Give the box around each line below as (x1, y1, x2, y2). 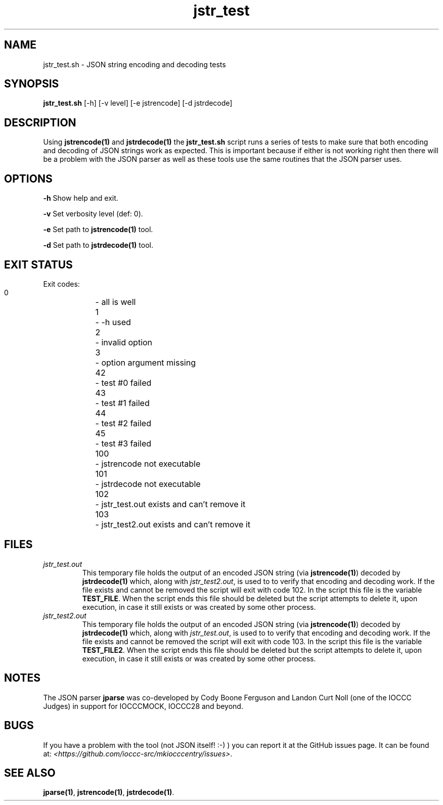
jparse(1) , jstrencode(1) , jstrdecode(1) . (43, 788, 174, 797)
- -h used (95, 317, 131, 327)
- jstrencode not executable (95, 458, 201, 469)
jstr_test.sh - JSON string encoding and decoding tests (43, 60, 226, 69)
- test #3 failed (95, 438, 152, 449)
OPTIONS (4, 172, 53, 185)
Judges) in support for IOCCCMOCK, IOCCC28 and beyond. (43, 701, 243, 710)
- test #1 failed (95, 397, 150, 408)
